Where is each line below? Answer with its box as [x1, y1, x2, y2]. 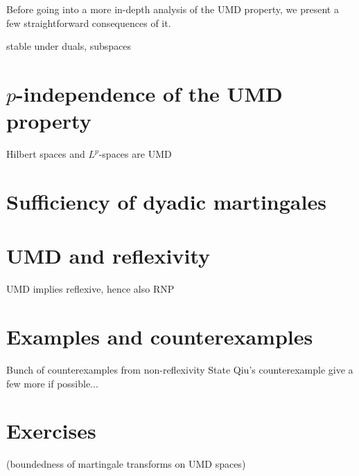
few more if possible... [6, 376, 98, 390]
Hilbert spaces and [6, 147, 85, 161]
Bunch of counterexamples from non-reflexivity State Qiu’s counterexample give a [6, 362, 353, 376]
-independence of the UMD [16, 79, 283, 107]
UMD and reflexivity [6, 241, 211, 270]
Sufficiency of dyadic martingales [6, 187, 326, 215]
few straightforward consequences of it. [6, 15, 171, 30]
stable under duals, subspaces [6, 39, 132, 53]
